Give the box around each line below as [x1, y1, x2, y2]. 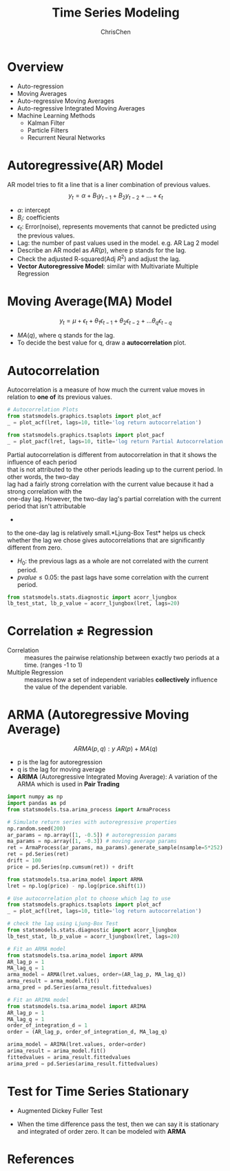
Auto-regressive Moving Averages [17, 97, 115, 105]
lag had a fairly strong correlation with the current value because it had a [7, 480, 214, 488]
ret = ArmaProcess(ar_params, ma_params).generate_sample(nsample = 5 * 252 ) [7, 844, 224, 851]
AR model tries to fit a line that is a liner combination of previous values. [7, 180, 211, 188]
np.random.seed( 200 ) [7, 825, 67, 832]
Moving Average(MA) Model [7, 293, 172, 309]
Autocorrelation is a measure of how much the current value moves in [7, 385, 205, 394]
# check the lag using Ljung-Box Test [7, 920, 118, 927]
